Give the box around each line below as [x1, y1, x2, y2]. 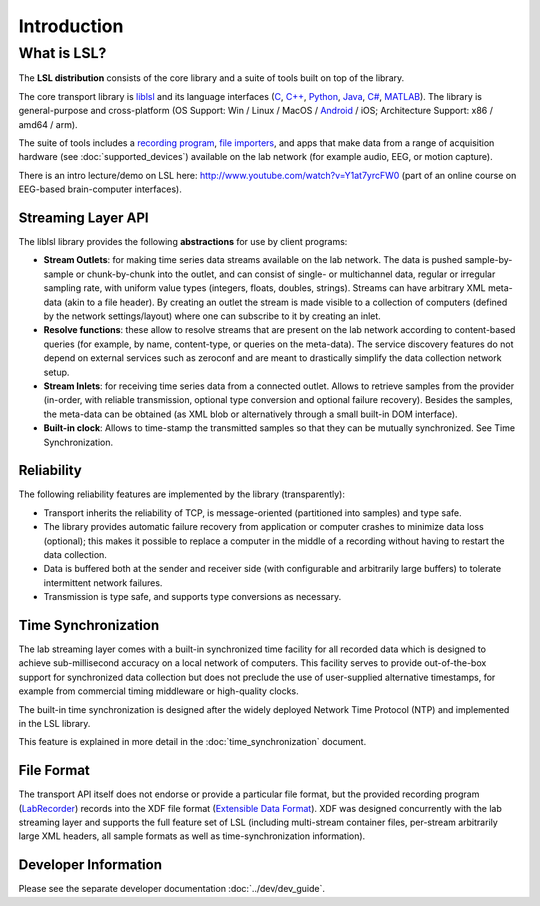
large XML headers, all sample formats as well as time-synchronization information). [18, 830, 366, 842]
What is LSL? [18, 44, 107, 62]
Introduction [18, 15, 124, 37]
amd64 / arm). [18, 118, 79, 130]
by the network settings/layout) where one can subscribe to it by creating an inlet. [43, 310, 382, 322]
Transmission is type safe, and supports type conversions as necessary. [43, 591, 342, 603]
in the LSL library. [18, 718, 91, 729]
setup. [43, 366, 70, 378]
